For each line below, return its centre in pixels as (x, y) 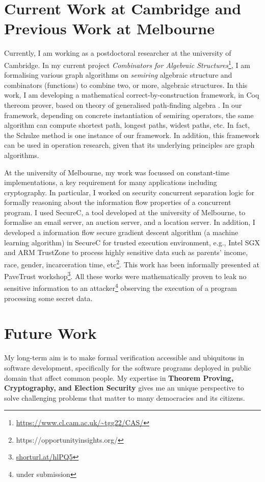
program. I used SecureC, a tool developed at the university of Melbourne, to (125, 212)
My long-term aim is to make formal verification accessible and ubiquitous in (124, 358)
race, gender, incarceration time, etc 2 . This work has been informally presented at (132, 263)
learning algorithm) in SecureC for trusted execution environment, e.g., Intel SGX (132, 242)
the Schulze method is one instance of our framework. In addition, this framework (132, 135)
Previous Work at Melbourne (109, 28)
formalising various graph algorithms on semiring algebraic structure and (118, 75)
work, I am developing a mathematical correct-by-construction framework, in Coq (132, 95)
